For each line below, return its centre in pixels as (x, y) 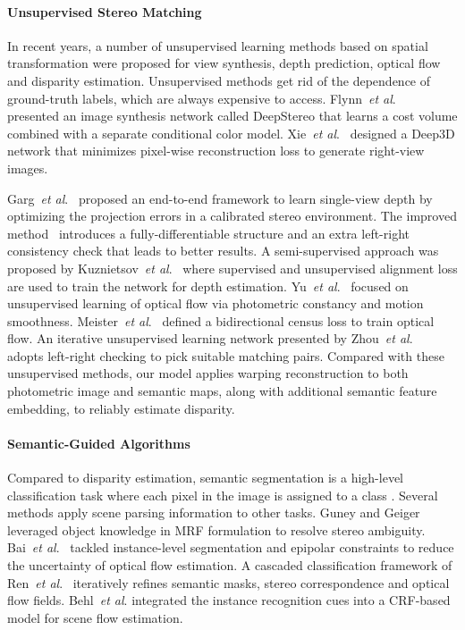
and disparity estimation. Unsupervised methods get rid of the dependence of (219, 80)
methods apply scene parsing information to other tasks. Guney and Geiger (214, 512)
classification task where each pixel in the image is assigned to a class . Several (223, 495)
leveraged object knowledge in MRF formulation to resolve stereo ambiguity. (216, 529)
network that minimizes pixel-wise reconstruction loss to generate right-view (216, 151)
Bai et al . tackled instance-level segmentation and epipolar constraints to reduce (231, 547)
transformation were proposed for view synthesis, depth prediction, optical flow (224, 63)
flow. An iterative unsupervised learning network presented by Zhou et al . (210, 338)
